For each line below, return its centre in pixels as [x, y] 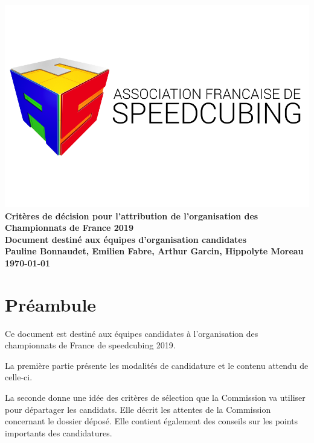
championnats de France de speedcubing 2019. [90, 345]
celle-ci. [19, 377]
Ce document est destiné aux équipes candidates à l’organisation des [132, 333]
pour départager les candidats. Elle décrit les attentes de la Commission [138, 409]
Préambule [51, 304]
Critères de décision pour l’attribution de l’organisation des [132, 215]
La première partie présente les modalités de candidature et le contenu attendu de [157, 365]
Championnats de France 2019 [69, 228]
